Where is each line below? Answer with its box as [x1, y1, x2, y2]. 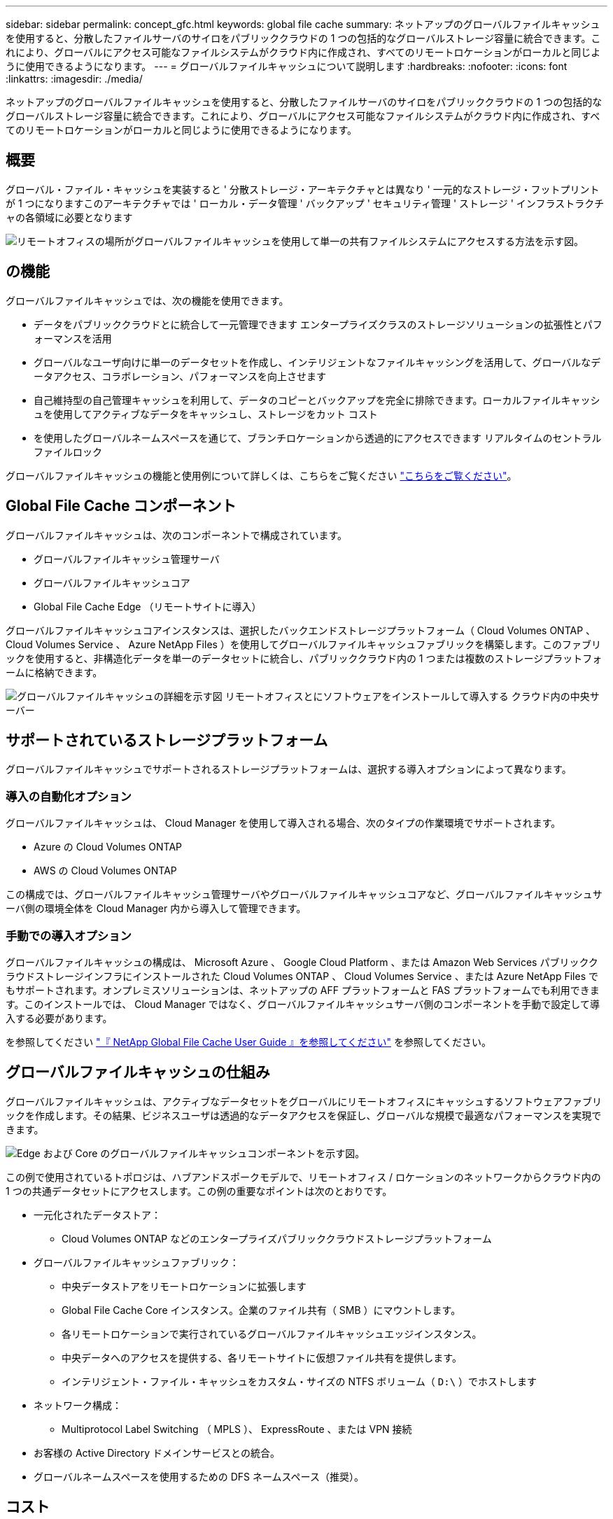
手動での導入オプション [6, 928, 132, 943]
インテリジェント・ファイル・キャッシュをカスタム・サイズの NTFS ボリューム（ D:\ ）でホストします [62, 1375, 537, 1387]
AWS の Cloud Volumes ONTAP [34, 864, 177, 877]
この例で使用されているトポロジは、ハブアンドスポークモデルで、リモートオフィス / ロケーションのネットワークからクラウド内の [6, 1170, 601, 1183]
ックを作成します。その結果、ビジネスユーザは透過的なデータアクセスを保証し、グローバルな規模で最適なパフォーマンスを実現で [6, 1109, 602, 1121]
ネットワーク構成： [34, 1399, 122, 1411]
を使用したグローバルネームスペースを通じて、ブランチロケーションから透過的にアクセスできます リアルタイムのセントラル [34, 431, 602, 444]
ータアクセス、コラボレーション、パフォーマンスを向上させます [34, 370, 326, 382]
